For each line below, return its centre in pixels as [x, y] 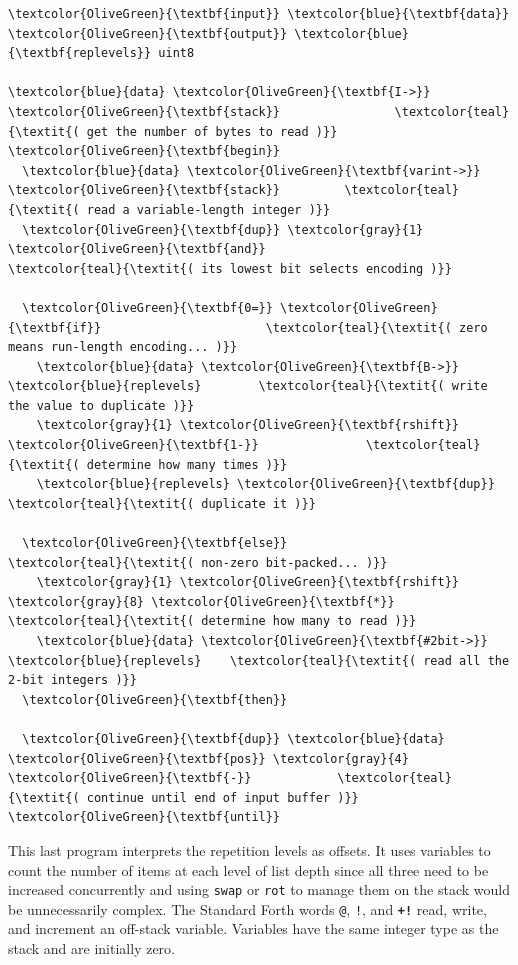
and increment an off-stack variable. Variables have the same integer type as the [253, 928]
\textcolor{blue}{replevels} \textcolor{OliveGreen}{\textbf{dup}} [265, 484]
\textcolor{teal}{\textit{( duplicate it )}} [162, 503]
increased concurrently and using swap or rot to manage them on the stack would [259, 889]
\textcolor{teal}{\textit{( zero [376, 327]
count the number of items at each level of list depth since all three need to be [248, 869]
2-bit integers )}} [72, 680]
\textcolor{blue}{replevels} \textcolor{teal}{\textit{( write [248, 386]
